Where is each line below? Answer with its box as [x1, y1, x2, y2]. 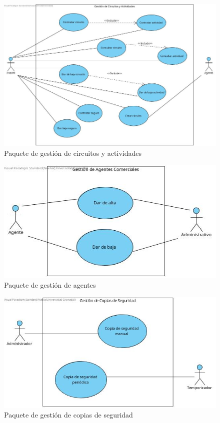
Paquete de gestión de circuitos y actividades [4, 148, 142, 158]
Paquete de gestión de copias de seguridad [4, 410, 133, 420]
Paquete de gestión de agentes [4, 280, 96, 290]
